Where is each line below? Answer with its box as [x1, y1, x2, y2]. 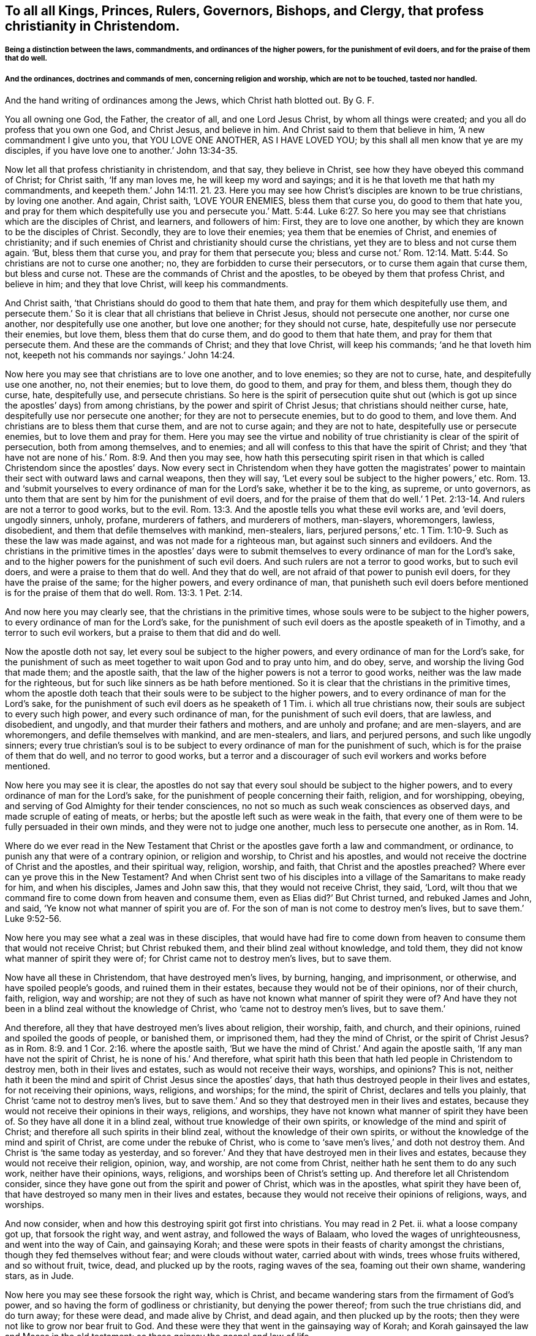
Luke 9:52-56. [5, 913, 62, 924]
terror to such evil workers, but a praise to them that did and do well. [5, 627, 281, 638]
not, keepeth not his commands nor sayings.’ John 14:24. [5, 350, 235, 361]
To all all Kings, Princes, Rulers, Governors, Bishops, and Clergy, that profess [5, 3, 484, 18]
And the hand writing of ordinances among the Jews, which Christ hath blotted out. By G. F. [5, 95, 375, 106]
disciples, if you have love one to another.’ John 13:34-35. [5, 145, 238, 156]
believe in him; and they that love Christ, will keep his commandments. [5, 279, 289, 290]
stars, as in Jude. [5, 1270, 74, 1281]
